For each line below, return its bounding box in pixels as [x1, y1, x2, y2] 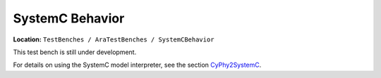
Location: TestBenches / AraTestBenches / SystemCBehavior [13, 35, 214, 44]
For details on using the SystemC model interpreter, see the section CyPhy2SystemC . [13, 60, 262, 70]
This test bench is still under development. [13, 48, 137, 56]
